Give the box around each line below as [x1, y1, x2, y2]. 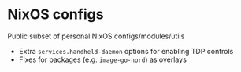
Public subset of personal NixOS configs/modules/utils [7, 31, 185, 41]
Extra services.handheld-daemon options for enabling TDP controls [18, 46, 234, 56]
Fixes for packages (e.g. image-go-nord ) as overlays [18, 55, 187, 64]
